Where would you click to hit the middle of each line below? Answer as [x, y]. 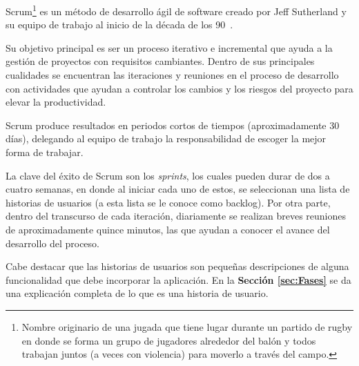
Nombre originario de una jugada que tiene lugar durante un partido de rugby [187, 326]
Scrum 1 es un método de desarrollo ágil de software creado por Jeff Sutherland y [176, 10]
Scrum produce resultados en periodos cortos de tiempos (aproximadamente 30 [173, 125]
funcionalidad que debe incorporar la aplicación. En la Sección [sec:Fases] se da [178, 279]
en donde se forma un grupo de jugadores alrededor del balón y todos [169, 340]
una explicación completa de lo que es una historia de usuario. [137, 293]
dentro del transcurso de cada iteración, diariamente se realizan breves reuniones [176, 216]
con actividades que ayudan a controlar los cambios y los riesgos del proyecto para [179, 88]
